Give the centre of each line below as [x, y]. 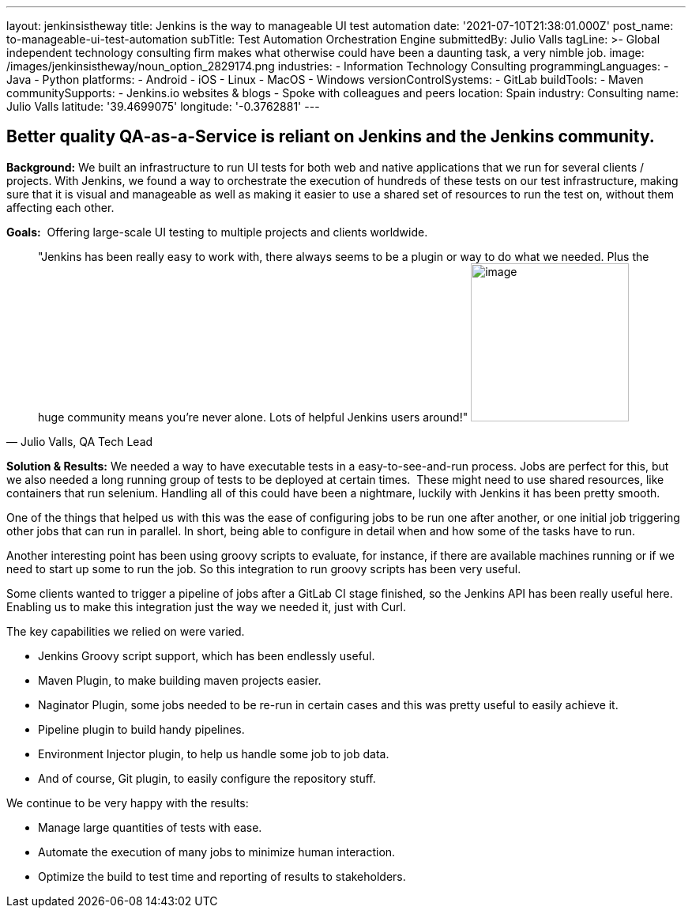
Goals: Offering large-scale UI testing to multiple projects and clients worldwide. [217, 232]
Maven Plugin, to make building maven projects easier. [180, 680]
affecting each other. [60, 207]
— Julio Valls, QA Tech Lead [80, 441]
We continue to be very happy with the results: [128, 803]
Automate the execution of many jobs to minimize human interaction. [217, 852]
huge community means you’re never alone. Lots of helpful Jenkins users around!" [253, 417]
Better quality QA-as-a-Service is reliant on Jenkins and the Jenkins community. [331, 137]
